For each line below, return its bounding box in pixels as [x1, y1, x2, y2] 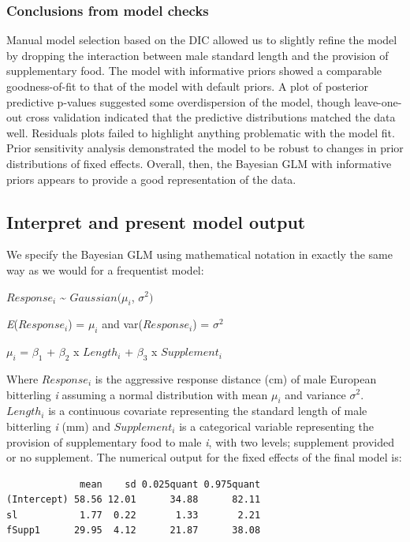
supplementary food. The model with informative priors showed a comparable [6, 62, 382, 79]
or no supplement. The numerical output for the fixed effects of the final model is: [6, 449, 402, 465]
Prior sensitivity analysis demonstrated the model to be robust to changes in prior [6, 140, 404, 156]
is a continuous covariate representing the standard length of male [48, 402, 367, 419]
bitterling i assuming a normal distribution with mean [6, 386, 268, 402]
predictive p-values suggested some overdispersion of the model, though [6, 93, 351, 110]
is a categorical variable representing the [179, 417, 375, 434]
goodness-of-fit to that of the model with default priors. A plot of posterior [6, 78, 369, 94]
